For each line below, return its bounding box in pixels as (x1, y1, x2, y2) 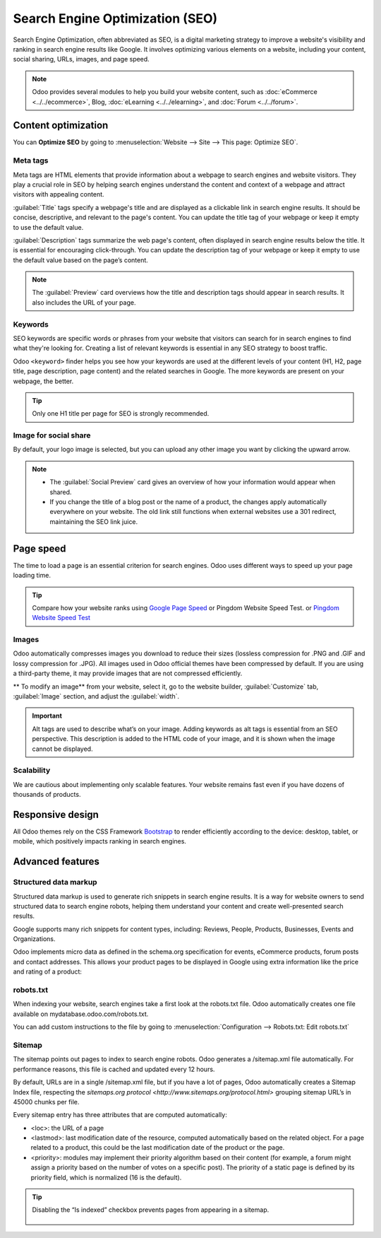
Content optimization (13, 119, 109, 132)
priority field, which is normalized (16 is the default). (30, 1173, 182, 1181)
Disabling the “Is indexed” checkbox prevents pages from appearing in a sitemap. (32, 1205, 270, 1214)
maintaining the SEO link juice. (49, 517, 138, 526)
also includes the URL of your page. (32, 298, 136, 307)
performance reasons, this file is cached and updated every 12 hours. (13, 1065, 215, 1073)
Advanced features (13, 855, 100, 868)
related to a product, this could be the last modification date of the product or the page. (30, 1143, 285, 1152)
